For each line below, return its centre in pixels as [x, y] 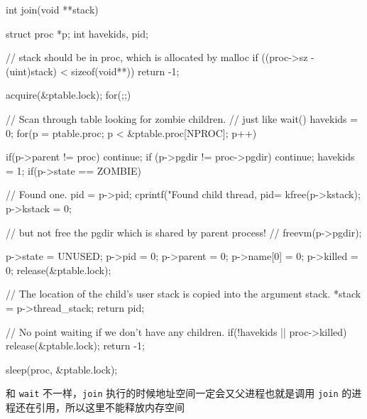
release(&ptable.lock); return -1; [75, 345]
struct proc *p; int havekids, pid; [77, 33]
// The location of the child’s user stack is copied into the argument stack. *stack [183, 294]
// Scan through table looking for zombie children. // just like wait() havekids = [182, 118]
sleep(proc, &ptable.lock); [62, 369]
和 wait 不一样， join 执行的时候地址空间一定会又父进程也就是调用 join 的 [179, 393]
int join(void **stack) [52, 9]
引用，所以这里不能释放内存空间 [110, 407]
